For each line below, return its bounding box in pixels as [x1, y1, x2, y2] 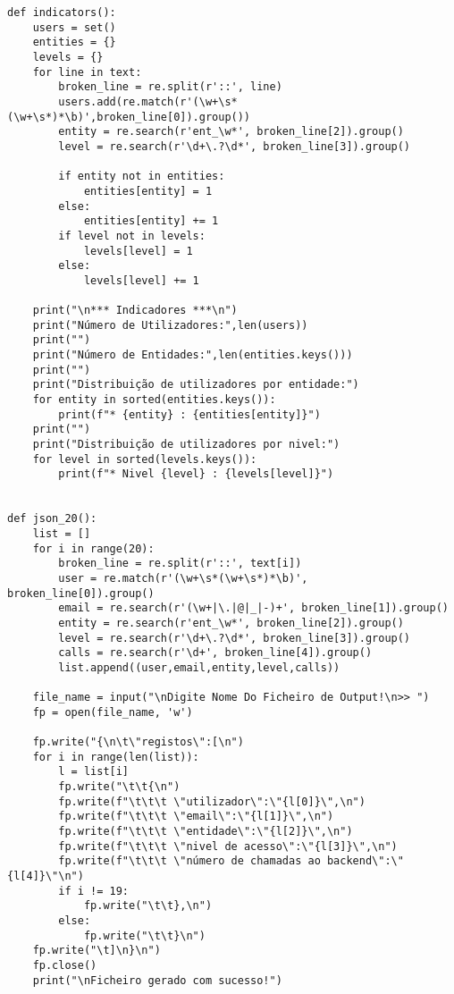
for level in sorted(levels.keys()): [32, 452, 257, 466]
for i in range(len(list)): [32, 750, 199, 763]
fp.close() [32, 959, 97, 972]
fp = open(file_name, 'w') [32, 705, 193, 719]
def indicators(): [7, 6, 116, 19]
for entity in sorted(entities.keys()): [32, 393, 276, 407]
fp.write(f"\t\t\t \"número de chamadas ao [58, 855, 321, 868]
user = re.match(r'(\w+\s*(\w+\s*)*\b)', [58, 571, 308, 585]
